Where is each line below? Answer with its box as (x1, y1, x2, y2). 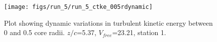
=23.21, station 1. (112, 27, 166, 38)
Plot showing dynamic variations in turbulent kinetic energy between (4, 17, 213, 28)
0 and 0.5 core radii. (4, 27, 65, 38)
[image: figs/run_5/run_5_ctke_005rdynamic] (4, 3, 153, 10)
